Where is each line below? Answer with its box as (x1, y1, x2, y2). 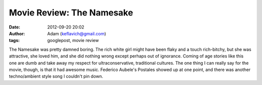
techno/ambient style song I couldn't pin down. (9, 73, 103, 79)
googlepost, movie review (47, 38, 99, 43)
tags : (9, 38, 20, 43)
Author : (9, 30, 25, 36)
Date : (9, 24, 20, 30)
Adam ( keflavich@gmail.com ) (47, 30, 106, 36)
